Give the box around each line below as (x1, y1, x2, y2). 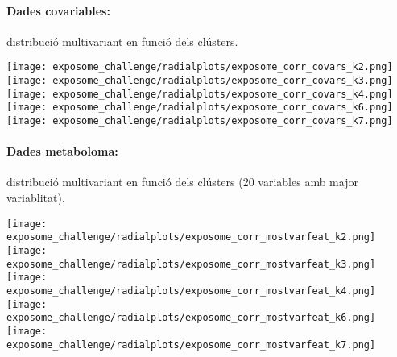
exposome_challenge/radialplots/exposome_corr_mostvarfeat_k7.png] (6, 338, 376, 351)
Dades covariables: (6, 2, 110, 19)
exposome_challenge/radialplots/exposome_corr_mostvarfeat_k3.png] (6, 258, 376, 270)
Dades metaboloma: (6, 143, 118, 160)
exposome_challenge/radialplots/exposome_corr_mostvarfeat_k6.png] (6, 312, 376, 324)
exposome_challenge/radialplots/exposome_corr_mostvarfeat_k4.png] (6, 284, 376, 297)
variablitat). (6, 189, 65, 206)
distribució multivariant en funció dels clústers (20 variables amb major (6, 173, 358, 190)
